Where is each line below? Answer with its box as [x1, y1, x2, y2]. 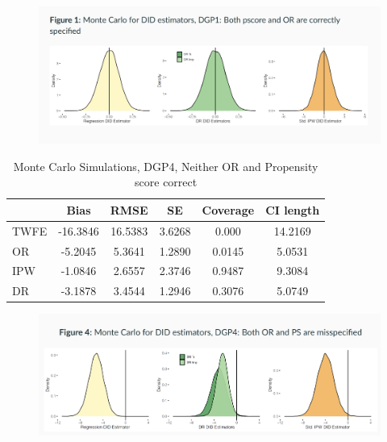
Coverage [202, 201, 255, 218]
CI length [265, 201, 320, 218]
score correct [135, 173, 198, 190]
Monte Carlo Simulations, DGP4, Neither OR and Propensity [13, 157, 318, 174]
